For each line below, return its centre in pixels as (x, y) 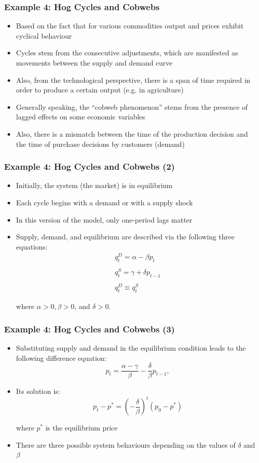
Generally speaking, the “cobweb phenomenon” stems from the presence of (132, 106)
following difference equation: (61, 358)
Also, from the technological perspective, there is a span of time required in (133, 80)
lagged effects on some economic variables (81, 117)
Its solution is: (38, 391)
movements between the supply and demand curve (94, 63)
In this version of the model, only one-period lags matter (104, 219)
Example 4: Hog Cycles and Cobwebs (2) (89, 166)
